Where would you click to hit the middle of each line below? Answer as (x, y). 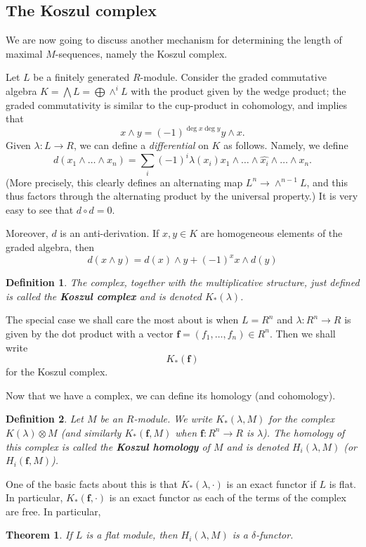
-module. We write (173, 419)
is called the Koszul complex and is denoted (104, 296)
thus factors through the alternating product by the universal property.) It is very (182, 196)
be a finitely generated (81, 77)
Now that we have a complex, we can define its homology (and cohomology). (171, 395)
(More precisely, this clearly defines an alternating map (124, 182)
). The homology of (304, 432)
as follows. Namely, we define (286, 145)
